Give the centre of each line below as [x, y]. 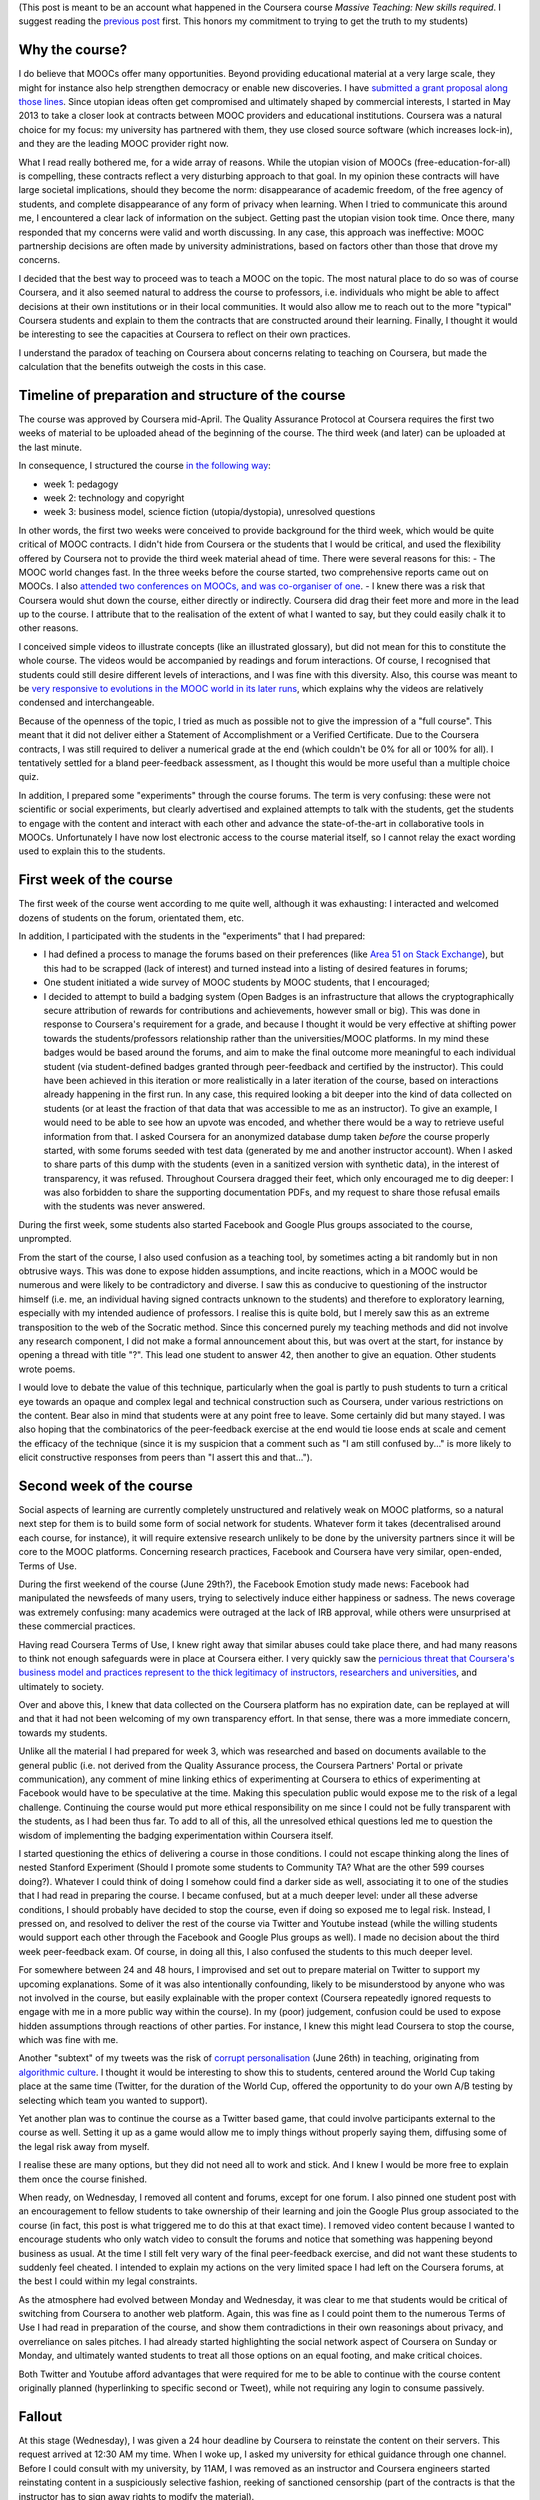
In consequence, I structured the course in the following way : [145, 466]
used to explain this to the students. [92, 851]
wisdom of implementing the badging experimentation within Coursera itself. [176, 1835]
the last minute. [50, 447]
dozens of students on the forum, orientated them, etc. [131, 917]
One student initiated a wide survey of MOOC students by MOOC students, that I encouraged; [236, 982]
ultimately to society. [61, 1686]
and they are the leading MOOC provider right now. [123, 144]
